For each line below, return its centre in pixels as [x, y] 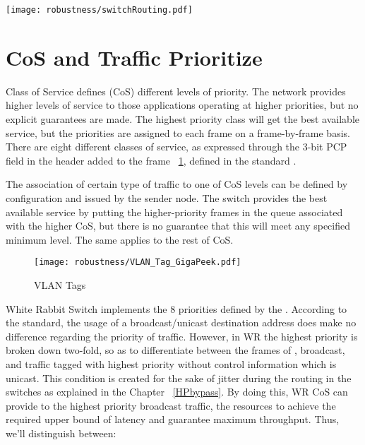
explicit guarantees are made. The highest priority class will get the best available [183, 118]
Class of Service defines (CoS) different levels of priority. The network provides [176, 91]
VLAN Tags [60, 284]
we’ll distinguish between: [61, 433]
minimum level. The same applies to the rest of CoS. [120, 239]
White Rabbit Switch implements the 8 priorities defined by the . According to [176, 308]
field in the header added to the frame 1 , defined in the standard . [151, 160]
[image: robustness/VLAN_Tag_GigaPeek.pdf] [138, 262]
